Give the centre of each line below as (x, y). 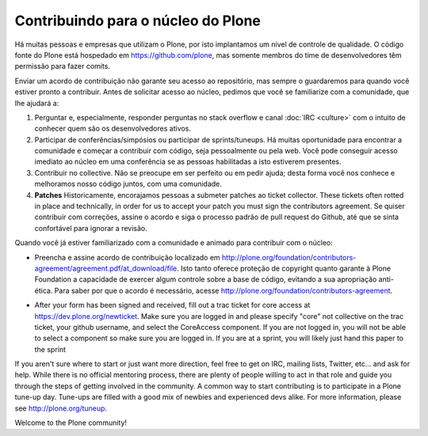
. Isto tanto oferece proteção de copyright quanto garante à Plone (284, 268)
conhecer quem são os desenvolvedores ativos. (113, 129)
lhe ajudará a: (37, 103)
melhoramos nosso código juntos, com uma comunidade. (128, 184)
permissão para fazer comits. (63, 66)
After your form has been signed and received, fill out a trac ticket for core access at (172, 305)
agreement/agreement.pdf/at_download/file (106, 268)
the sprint (50, 349)
